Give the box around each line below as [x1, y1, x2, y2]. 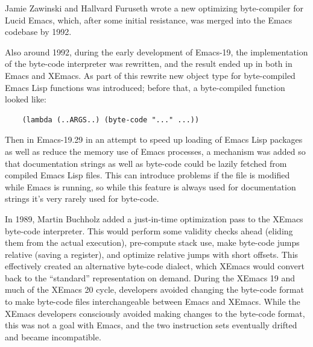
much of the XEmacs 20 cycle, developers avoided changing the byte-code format [5, 283, 304, 296]
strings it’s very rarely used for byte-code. [5, 192, 159, 205]
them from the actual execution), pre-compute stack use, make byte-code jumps [5, 236, 300, 249]
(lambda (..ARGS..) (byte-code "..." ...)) [22, 115, 200, 124]
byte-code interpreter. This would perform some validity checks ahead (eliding [5, 224, 293, 237]
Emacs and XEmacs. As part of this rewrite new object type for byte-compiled [5, 69, 296, 81]
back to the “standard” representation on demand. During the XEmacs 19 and [5, 271, 296, 284]
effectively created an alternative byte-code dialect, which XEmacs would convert [5, 260, 305, 272]
